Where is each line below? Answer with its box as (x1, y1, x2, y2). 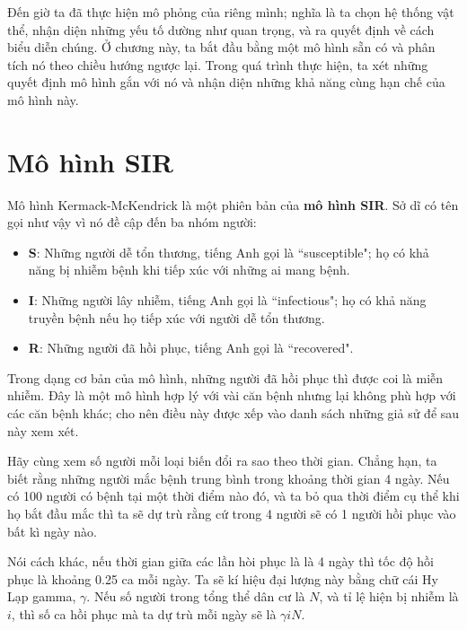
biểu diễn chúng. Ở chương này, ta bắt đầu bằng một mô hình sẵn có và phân (7, 38, 436, 57)
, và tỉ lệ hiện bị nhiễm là (319, 587, 459, 606)
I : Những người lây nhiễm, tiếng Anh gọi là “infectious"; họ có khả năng (28, 291, 427, 310)
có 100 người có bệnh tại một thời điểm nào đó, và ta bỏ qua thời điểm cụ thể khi (7, 486, 460, 505)
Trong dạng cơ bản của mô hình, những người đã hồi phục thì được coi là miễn (7, 368, 444, 387)
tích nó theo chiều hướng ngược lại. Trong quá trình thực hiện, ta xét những (7, 55, 428, 74)
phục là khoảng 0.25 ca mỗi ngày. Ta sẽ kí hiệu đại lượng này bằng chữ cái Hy (7, 569, 438, 588)
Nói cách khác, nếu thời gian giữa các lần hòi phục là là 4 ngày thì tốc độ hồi (7, 552, 434, 571)
